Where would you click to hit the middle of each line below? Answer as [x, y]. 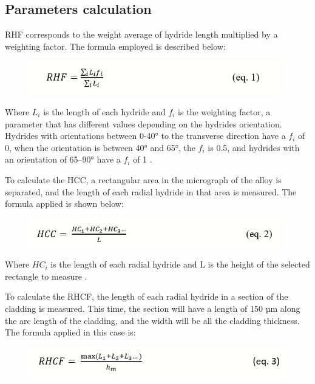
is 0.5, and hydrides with [254, 147]
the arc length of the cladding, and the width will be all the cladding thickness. [152, 320]
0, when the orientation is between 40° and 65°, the [100, 147]
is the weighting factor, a [224, 112]
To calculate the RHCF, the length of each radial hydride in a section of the [147, 296]
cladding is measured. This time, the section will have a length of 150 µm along [153, 308]
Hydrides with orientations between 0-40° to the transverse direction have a [145, 136]
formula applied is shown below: [64, 204]
